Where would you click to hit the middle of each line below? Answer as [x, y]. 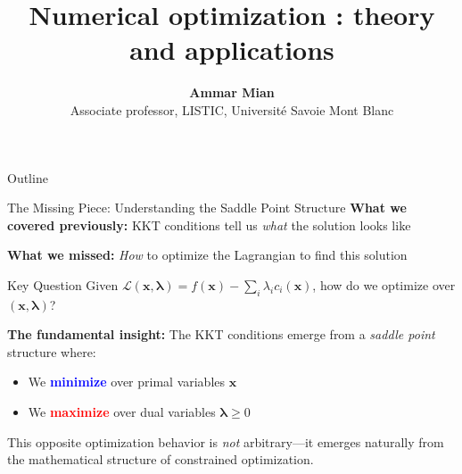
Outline [28, 177]
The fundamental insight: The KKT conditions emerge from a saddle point [221, 334]
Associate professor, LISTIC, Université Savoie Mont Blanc [232, 109]
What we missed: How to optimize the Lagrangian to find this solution [207, 255]
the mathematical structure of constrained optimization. [161, 459]
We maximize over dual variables [122, 412]
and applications [232, 50]
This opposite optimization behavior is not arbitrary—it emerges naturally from [226, 441]
